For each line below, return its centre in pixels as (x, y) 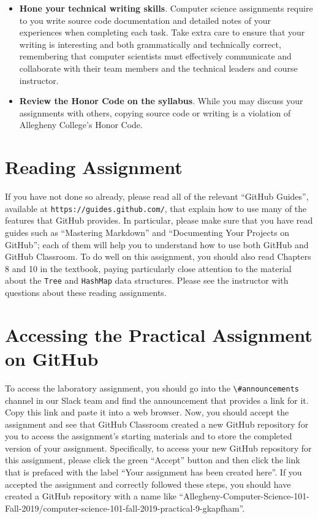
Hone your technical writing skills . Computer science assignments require (166, 8)
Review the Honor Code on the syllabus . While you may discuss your (161, 101)
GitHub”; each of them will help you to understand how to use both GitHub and (157, 244)
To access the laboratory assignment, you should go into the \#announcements (152, 388)
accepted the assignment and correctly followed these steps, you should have (148, 484)
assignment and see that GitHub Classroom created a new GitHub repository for (157, 424)
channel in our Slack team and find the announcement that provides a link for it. (157, 400)
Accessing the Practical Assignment (159, 334)
